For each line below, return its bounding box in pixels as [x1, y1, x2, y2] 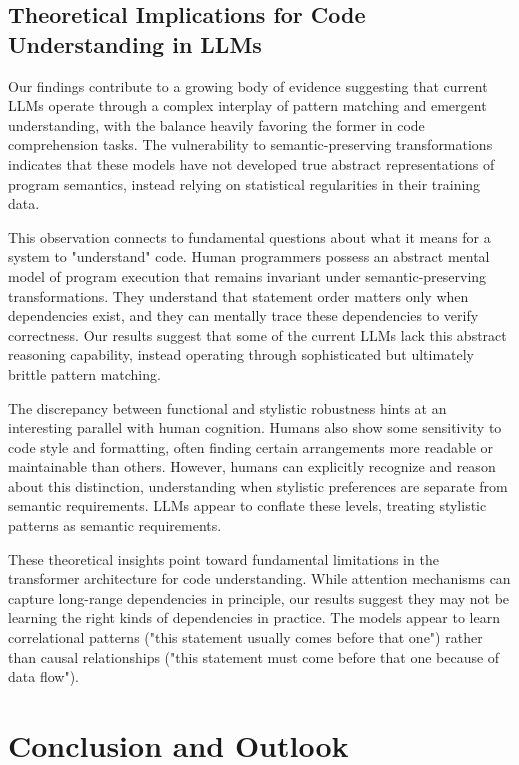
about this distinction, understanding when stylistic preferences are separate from [8, 475, 508, 496]
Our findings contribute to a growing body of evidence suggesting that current [8, 75, 488, 96]
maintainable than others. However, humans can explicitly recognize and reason [8, 456, 496, 477]
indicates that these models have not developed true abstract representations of [8, 153, 495, 174]
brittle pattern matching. [8, 363, 161, 384]
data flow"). [8, 666, 79, 687]
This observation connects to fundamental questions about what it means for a [8, 226, 491, 247]
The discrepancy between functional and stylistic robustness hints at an [8, 397, 447, 418]
